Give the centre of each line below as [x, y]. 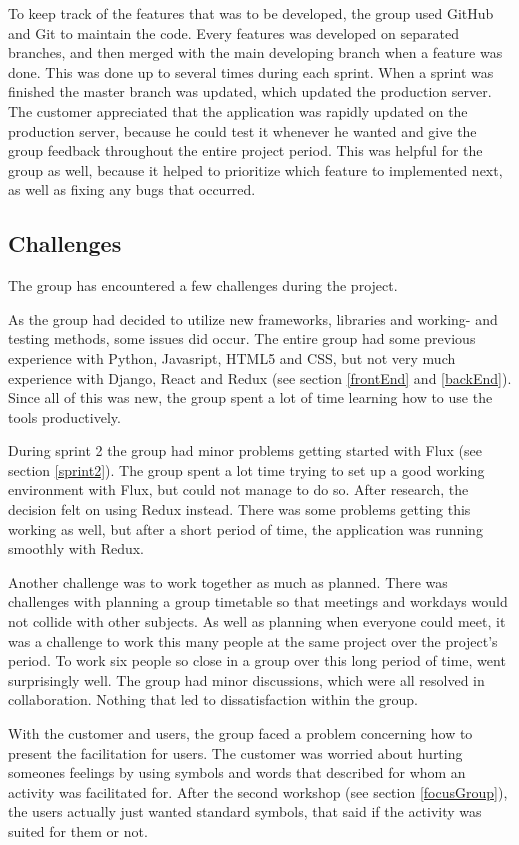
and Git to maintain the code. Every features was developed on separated [233, 32]
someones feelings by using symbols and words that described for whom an [237, 772]
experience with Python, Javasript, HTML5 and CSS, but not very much [232, 357]
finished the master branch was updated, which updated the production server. [250, 91]
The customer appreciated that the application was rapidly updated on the [238, 110]
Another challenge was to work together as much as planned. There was [228, 581]
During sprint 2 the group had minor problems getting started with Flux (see [245, 450]
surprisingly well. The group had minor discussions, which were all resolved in [246, 679]
